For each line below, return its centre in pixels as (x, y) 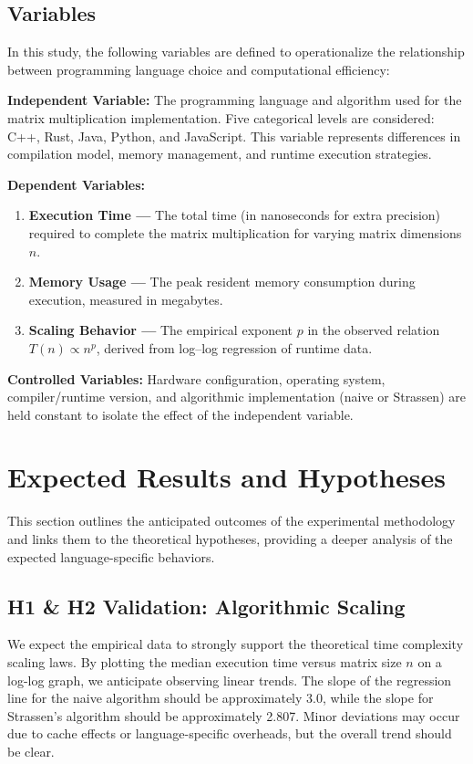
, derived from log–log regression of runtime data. (234, 347)
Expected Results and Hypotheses (226, 477)
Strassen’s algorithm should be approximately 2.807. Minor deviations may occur (234, 715)
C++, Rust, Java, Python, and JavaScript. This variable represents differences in (234, 136)
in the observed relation (374, 330)
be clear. (31, 751)
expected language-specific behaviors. (111, 556)
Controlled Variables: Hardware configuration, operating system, (196, 378)
